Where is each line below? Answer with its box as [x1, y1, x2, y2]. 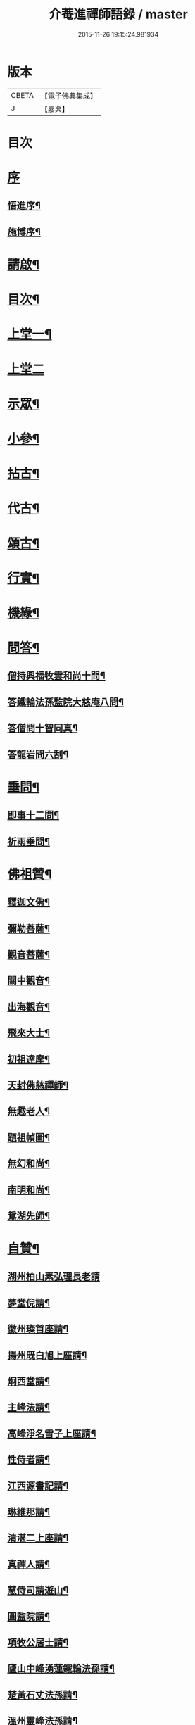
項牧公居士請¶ [7, 1636, 69, 1648]
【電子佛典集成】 [40, 91, 97, 101]
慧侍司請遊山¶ [7, 1584, 69, 1596]
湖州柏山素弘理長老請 [7, 1271, 100, 1283]
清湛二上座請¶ [7, 1532, 69, 1544]
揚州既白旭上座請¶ [7, 1349, 87, 1361]
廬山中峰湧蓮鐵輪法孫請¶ [7, 1662, 115, 1675]
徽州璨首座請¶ [7, 1323, 69, 1335]
